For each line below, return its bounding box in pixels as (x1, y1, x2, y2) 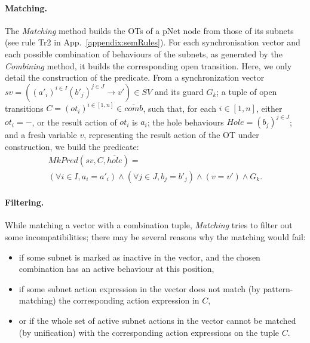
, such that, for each (143, 102, 216, 114)
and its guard (154, 85, 204, 97)
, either (256, 102, 283, 114)
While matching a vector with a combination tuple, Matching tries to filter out (5, 219, 293, 231)
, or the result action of (32, 115, 117, 128)
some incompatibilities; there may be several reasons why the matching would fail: (5, 231, 306, 243)
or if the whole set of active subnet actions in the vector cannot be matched (19, 314, 296, 326)
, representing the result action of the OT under (84, 128, 259, 141)
